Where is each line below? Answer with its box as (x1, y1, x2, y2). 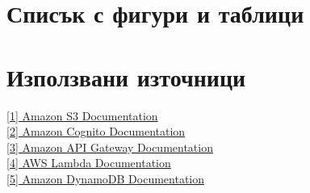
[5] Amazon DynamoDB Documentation (6, 170, 204, 187)
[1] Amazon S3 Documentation (6, 107, 158, 124)
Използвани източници (6, 60, 246, 93)
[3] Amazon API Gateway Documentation (6, 138, 213, 155)
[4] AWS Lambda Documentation (6, 154, 171, 171)
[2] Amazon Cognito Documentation (6, 123, 186, 140)
